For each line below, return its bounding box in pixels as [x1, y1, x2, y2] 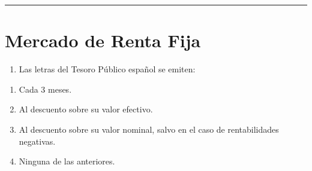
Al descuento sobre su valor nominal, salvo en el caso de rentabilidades [19, 123, 279, 135]
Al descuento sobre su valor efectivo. [19, 103, 153, 115]
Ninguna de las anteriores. [19, 155, 115, 167]
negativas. [19, 135, 56, 147]
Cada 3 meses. [19, 83, 72, 95]
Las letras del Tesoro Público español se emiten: [19, 63, 196, 75]
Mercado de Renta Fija [5, 28, 201, 53]
